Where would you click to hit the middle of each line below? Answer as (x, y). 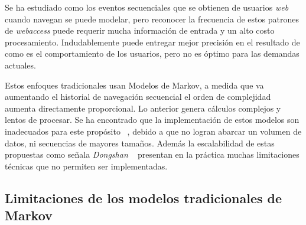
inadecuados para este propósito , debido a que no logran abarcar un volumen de (153, 131)
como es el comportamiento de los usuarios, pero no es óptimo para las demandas (152, 53)
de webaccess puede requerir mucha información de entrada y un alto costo (140, 30)
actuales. (20, 65)
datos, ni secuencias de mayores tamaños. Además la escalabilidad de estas (140, 143)
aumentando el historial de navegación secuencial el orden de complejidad (138, 97)
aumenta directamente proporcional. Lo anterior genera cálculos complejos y (143, 108)
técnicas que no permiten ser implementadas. (86, 166)
